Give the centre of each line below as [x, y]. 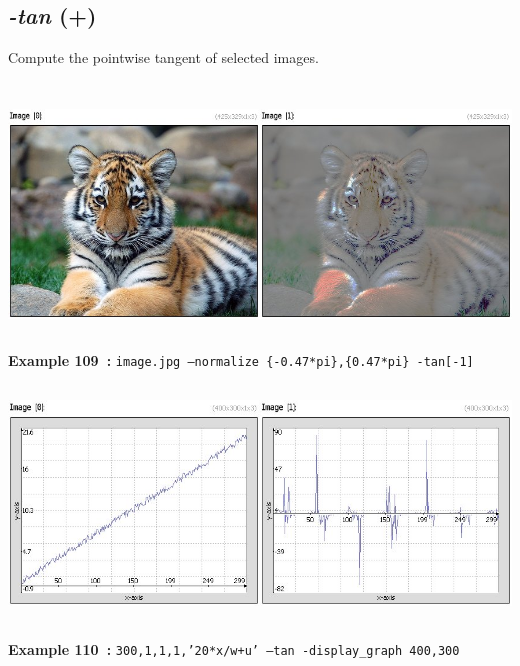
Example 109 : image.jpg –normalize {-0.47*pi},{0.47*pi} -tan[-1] [241, 359]
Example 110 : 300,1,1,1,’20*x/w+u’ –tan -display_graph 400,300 [234, 648]
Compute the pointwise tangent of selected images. [163, 57]
